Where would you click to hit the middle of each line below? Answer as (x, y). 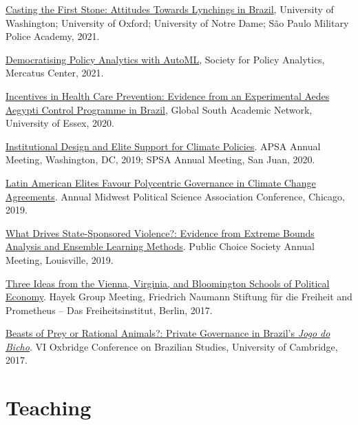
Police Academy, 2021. (53, 36)
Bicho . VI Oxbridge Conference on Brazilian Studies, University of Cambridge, (172, 346)
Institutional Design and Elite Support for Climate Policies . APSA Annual (163, 146)
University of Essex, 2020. (60, 123)
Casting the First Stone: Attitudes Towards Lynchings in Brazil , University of (170, 9)
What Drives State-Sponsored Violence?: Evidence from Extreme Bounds (160, 232)
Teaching (49, 407)
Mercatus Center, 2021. (55, 73)
